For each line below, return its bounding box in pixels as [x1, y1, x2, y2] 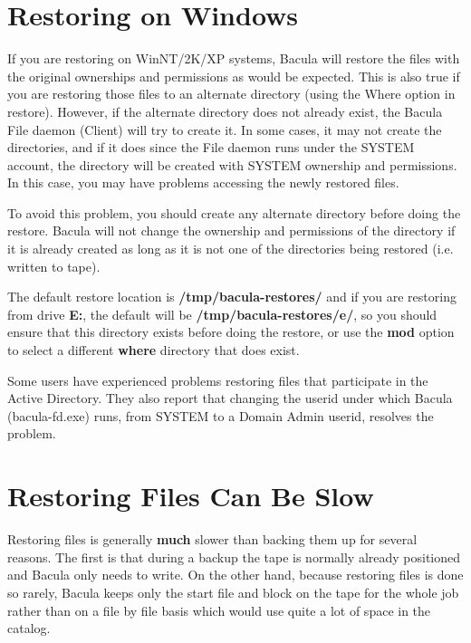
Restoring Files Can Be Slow [7, 477, 374, 514]
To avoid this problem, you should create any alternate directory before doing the [7, 203, 461, 222]
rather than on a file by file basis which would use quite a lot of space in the [7, 600, 431, 619]
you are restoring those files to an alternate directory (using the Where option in [7, 84, 456, 103]
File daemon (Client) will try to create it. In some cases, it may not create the [7, 120, 442, 139]
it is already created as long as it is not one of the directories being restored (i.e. [7, 239, 454, 258]
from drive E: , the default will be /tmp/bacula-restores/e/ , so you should [7, 304, 437, 323]
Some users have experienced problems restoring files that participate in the [7, 370, 428, 389]
